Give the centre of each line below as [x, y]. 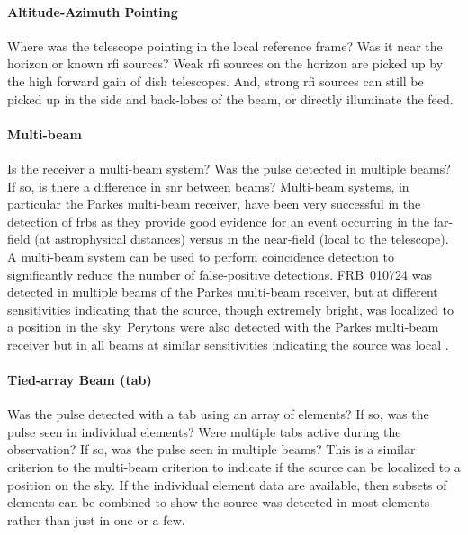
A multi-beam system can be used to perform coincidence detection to [201, 256]
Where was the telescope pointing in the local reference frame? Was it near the [225, 45]
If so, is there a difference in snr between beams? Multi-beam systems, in [208, 186]
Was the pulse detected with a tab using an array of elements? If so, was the [218, 414]
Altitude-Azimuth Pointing [93, 11]
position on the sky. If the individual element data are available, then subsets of [227, 484]
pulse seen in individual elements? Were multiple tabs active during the [204, 431]
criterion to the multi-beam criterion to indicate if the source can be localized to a [234, 467]
